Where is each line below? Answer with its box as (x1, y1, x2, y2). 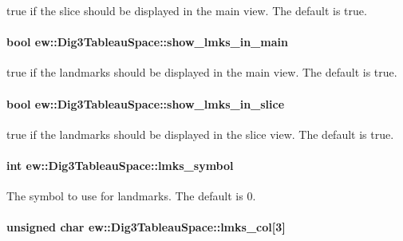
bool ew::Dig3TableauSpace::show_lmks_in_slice (6, 95, 285, 112)
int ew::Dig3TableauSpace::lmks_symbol (6, 156, 234, 173)
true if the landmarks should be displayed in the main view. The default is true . (6, 64, 397, 81)
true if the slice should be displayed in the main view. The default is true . (6, 2, 367, 18)
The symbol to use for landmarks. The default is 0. (6, 188, 256, 204)
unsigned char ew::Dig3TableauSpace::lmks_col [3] (6, 219, 286, 235)
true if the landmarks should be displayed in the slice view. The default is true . (6, 125, 394, 142)
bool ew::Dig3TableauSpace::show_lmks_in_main (6, 34, 288, 50)
